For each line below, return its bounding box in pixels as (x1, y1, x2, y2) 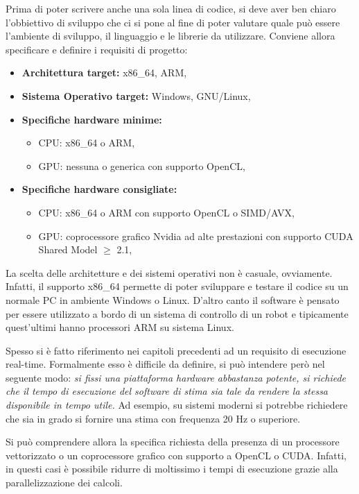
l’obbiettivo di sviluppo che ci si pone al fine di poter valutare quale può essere (6, 15, 340, 29)
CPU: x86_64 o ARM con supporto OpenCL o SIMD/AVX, (38, 205, 295, 219)
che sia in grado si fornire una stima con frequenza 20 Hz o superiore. (6, 411, 301, 425)
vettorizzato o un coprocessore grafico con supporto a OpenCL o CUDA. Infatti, (6, 448, 347, 462)
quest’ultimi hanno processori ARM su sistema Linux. (6, 320, 234, 334)
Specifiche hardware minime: (21, 112, 162, 126)
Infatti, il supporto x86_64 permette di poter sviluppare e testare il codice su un (6, 279, 349, 293)
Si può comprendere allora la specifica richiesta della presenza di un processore (6, 434, 340, 449)
